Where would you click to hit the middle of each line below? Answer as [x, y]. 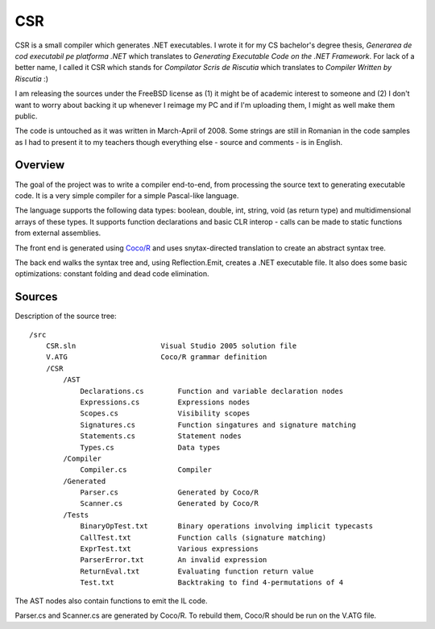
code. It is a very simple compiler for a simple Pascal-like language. [127, 195]
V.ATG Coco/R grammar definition [156, 357]
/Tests [76, 515]
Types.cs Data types [150, 447]
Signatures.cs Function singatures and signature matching [218, 424]
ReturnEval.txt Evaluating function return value [197, 571]
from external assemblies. [58, 233]
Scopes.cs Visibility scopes [165, 414]
